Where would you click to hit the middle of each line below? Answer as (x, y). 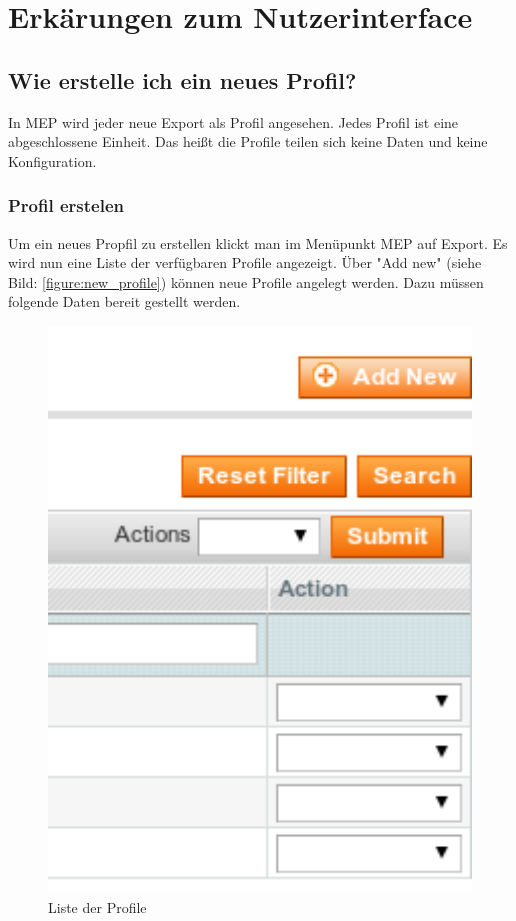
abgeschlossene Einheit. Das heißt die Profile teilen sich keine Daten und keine (248, 141)
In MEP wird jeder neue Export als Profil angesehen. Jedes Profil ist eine (233, 121)
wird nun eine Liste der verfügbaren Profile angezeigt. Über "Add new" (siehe (245, 262)
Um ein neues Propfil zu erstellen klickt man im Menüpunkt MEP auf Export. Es (258, 242)
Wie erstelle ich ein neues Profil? (182, 79)
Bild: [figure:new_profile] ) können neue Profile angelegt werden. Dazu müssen (246, 281)
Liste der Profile (97, 906)
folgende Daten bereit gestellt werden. (124, 301)
